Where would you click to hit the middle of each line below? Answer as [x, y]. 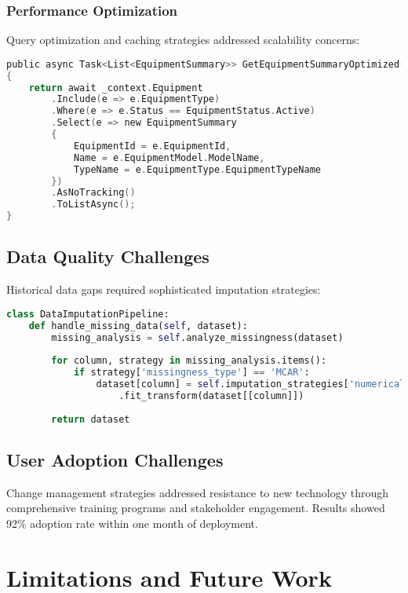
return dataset [91, 419]
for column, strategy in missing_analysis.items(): [189, 361]
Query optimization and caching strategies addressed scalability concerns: [183, 40]
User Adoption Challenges [115, 459]
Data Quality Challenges [108, 256]
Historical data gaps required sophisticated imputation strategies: [164, 289]
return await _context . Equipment [116, 88]
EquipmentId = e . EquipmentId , [152, 146]
